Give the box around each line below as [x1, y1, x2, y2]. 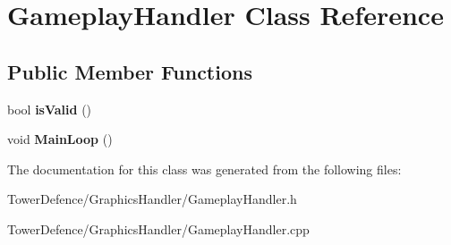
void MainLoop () [7, 130, 113, 148]
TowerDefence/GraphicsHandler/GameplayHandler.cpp [7, 219, 310, 238]
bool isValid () [7, 99, 92, 118]
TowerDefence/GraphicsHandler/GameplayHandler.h [7, 190, 297, 208]
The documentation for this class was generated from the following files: [7, 159, 402, 178]
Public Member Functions [7, 57, 252, 85]
